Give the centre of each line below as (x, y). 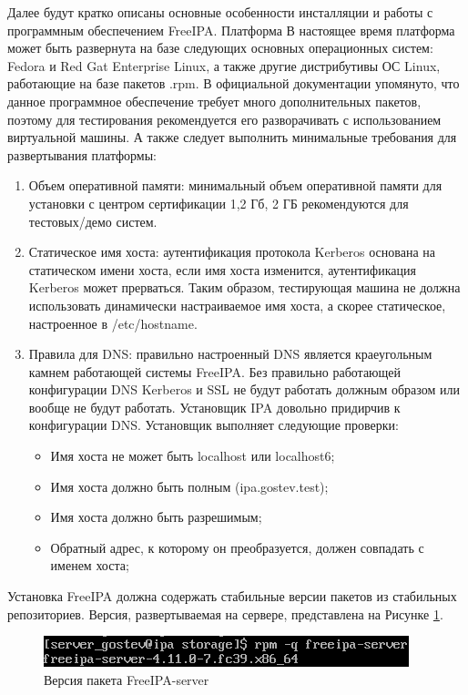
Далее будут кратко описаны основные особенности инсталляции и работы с (220, 12)
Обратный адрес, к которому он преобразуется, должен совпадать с (237, 547)
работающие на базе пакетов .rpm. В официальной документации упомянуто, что (234, 83)
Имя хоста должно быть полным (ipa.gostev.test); (189, 486)
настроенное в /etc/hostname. (113, 323)
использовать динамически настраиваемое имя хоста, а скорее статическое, (237, 305)
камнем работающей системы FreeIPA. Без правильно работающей (215, 371)
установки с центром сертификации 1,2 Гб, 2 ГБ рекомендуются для (219, 203)
